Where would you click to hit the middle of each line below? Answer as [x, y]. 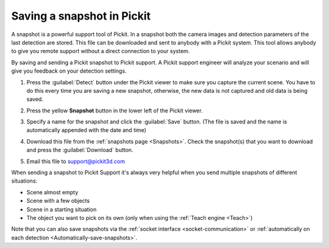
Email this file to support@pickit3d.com [76, 161]
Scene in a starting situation [62, 209]
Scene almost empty [52, 192]
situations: [24, 181]
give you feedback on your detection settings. [69, 71]
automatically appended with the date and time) [86, 130]
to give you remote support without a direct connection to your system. [101, 51]
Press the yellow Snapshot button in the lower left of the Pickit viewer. [115, 111]
